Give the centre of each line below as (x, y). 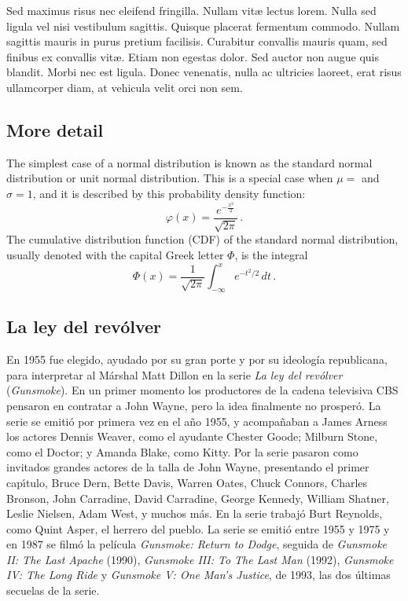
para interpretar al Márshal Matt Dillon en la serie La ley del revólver (175, 374)
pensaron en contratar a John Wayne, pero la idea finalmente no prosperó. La (194, 405)
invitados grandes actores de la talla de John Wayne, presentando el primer (188, 467)
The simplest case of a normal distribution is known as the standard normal (189, 162)
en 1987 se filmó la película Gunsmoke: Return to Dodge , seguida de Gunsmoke (197, 544)
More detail (55, 129)
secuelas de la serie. (53, 590)
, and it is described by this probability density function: (169, 193)
